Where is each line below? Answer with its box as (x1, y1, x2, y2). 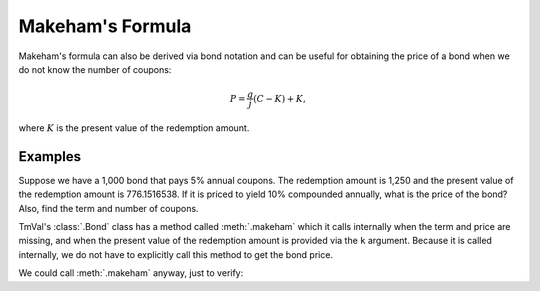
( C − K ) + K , (253, 93, 307, 104)
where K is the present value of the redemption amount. (18, 121, 250, 134)
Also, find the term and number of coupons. (18, 202, 199, 214)
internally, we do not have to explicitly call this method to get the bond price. (18, 248, 334, 260)
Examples (18, 148, 82, 165)
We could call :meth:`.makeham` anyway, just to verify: (18, 267, 244, 279)
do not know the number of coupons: (18, 63, 172, 75)
